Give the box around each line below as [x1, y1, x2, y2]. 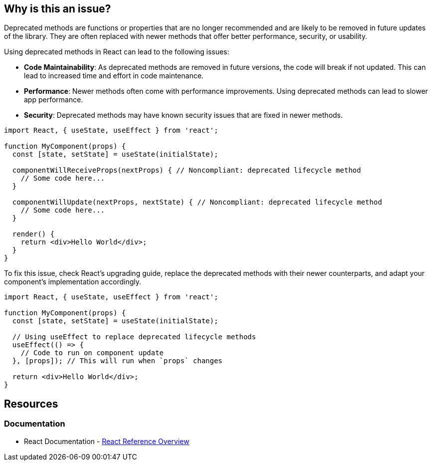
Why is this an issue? [4, 2, 111, 15]
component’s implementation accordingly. [4, 277, 142, 286]
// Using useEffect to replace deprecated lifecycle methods [12, 333, 256, 341]
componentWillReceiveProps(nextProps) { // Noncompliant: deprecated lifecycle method [12, 166, 361, 175]
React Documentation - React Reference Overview [24, 437, 189, 446]
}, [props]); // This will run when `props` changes [12, 357, 223, 365]
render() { [12, 230, 55, 238]
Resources [4, 397, 58, 410]
